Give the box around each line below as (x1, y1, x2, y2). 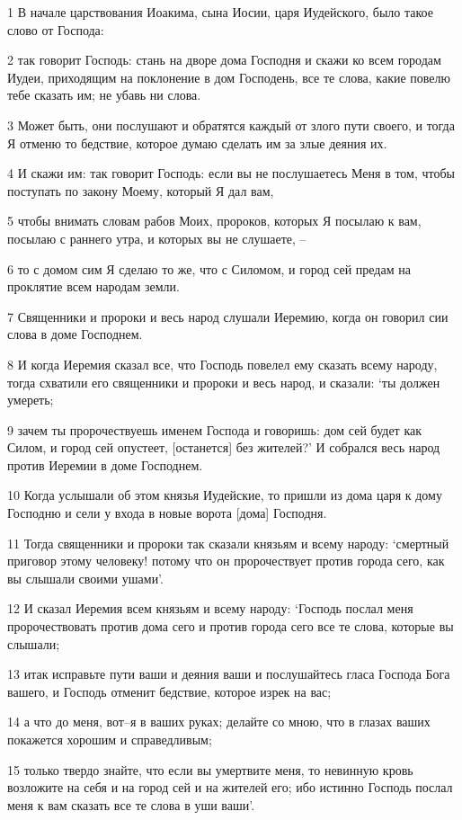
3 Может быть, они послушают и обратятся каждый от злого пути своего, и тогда (7, 115, 455, 134)
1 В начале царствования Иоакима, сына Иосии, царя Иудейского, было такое (7, 3, 433, 21)
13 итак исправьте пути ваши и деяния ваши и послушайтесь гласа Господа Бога (7, 664, 450, 683)
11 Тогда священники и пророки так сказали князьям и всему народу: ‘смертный (7, 533, 449, 552)
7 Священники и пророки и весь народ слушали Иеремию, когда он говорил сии (7, 307, 449, 325)
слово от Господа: (7, 20, 104, 39)
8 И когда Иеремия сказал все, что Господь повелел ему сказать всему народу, (7, 354, 438, 373)
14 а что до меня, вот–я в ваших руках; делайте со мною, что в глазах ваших (7, 712, 431, 731)
